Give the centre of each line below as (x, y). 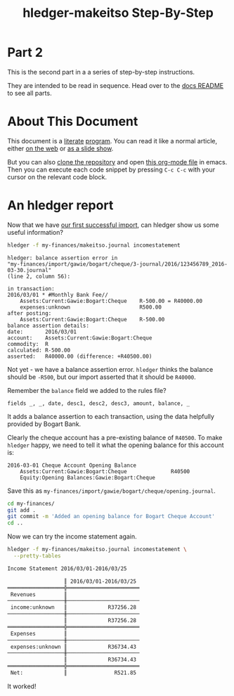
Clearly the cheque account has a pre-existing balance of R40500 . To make (115, 437)
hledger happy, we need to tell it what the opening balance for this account (116, 445)
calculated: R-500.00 (39, 350)
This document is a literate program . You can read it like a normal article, (112, 141)
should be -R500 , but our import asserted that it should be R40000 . (102, 377)
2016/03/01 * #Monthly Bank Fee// (58, 295)
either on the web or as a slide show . (60, 148)
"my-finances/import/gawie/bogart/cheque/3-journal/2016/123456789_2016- (118, 264)
